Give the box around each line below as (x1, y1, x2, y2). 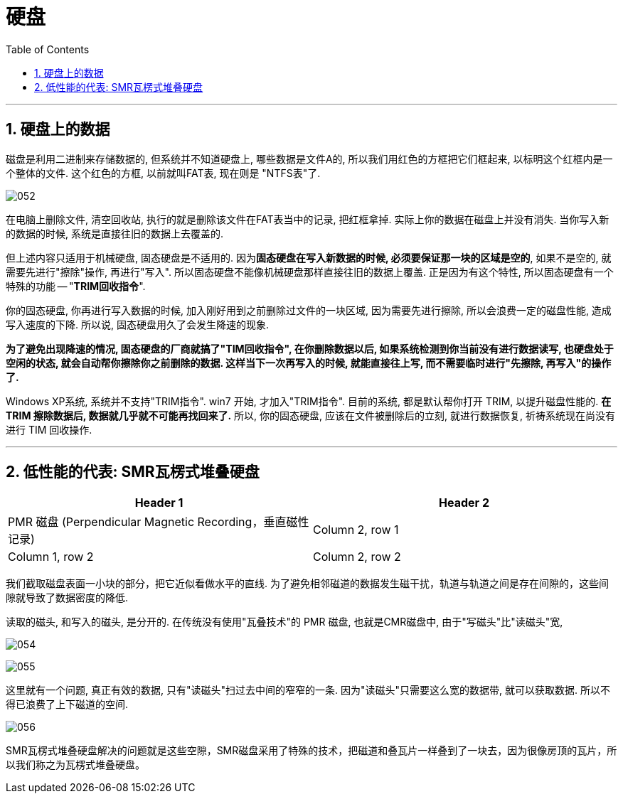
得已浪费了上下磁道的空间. (6, 698, 129, 711)
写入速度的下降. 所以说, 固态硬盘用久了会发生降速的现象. (6, 318, 269, 331)
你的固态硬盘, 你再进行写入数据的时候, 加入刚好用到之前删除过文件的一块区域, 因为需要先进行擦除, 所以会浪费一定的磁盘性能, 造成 (6, 304, 612, 316)
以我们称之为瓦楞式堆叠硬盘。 (6, 758, 145, 771)
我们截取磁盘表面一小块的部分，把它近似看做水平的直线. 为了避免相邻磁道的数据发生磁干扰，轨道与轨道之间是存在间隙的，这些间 (6, 577, 609, 590)
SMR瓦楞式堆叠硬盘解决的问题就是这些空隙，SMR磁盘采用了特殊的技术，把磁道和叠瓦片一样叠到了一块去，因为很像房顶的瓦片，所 (6, 744, 617, 757)
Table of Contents (6, 43, 90, 55)
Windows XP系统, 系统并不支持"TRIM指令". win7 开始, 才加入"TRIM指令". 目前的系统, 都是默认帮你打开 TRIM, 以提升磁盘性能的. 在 (6, 395, 612, 407)
